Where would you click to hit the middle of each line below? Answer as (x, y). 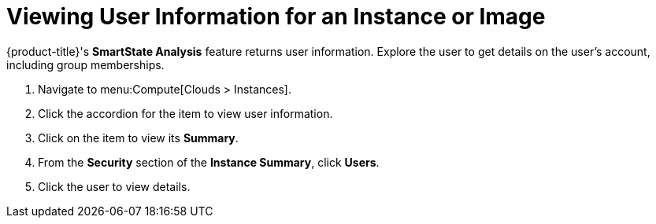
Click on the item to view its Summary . (138, 138)
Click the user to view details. (114, 186)
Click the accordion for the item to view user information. (185, 113)
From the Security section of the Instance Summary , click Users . (209, 162)
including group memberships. (85, 64)
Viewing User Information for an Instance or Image (276, 17)
